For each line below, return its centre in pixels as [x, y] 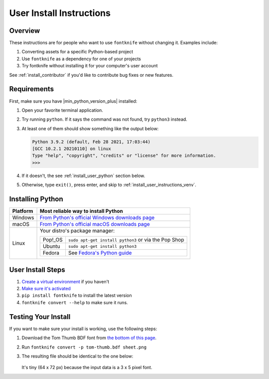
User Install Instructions [60, 13]
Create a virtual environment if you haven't [66, 281]
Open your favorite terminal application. [62, 110]
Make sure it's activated [46, 289]
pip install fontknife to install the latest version [77, 295]
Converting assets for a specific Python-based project [77, 52]
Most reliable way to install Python [81, 211]
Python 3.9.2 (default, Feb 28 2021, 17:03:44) [91, 142]
